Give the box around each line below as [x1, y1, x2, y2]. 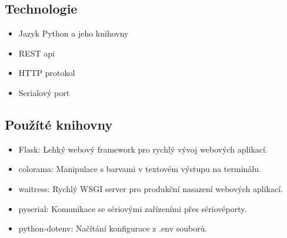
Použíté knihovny [5, 115, 113, 133]
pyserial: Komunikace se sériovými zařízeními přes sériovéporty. [18, 202, 247, 214]
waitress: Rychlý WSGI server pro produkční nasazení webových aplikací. [18, 182, 283, 194]
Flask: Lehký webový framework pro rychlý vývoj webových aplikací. [18, 143, 268, 155]
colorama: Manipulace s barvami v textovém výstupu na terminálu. [18, 163, 261, 175]
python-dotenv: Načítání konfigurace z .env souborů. [18, 222, 208, 234]
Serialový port [18, 86, 70, 98]
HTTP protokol [18, 67, 75, 79]
